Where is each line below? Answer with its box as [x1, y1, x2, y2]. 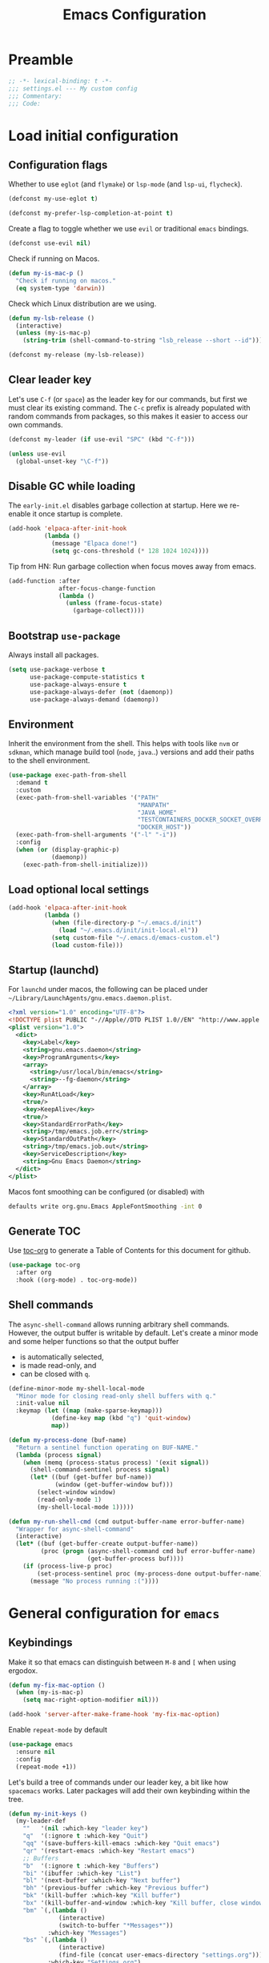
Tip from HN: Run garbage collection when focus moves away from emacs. [8, 561, 256, 571]
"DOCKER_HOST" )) [137, 823, 192, 832]
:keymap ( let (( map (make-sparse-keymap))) [15, 1407, 163, 1415]
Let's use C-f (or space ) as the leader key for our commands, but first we [8, 394, 248, 403]
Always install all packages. [8, 650, 99, 660]
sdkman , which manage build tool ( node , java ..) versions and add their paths [8, 747, 255, 757]
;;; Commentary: [8, 92, 62, 100]
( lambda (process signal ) [15, 1451, 102, 1459]
